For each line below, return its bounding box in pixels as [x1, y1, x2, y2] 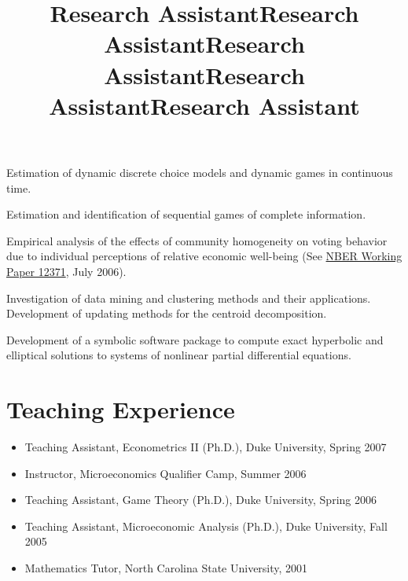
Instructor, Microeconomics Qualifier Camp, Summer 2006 [24, 465, 307, 481]
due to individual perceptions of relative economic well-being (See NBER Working [6, 248, 402, 264]
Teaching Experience [6, 393, 235, 425]
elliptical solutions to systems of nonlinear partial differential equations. [6, 347, 351, 363]
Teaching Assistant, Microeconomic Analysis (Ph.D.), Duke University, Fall [24, 517, 388, 534]
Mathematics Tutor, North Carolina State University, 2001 [24, 559, 308, 575]
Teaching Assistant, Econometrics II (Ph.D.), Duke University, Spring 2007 [24, 439, 387, 454]
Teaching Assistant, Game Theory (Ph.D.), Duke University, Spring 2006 [24, 491, 377, 508]
